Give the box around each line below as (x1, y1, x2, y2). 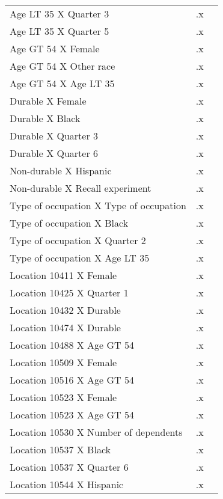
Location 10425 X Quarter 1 (10, 286, 129, 299)
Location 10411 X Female (10, 268, 117, 282)
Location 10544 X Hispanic (10, 477, 124, 491)
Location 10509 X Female (10, 355, 117, 369)
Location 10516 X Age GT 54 (10, 373, 134, 387)
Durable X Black (10, 111, 81, 125)
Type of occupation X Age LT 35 (10, 251, 150, 265)
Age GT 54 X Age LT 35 (10, 76, 115, 90)
